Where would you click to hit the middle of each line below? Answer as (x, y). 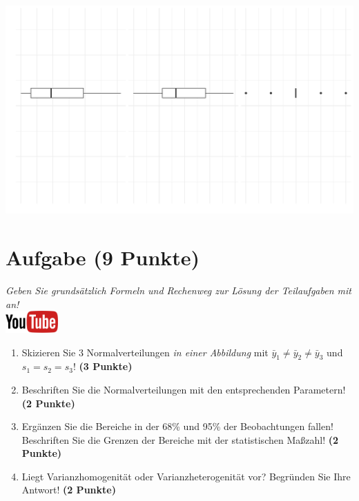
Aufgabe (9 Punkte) (103, 257)
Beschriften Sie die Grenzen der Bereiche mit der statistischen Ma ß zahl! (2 (180, 439)
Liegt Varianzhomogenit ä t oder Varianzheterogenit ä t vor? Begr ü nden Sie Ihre (186, 476)
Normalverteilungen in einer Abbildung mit (177, 352)
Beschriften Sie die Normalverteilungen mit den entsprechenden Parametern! (184, 389)
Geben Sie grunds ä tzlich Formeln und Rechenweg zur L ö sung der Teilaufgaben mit (178, 290)
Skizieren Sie (49, 352)
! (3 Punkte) (103, 366)
